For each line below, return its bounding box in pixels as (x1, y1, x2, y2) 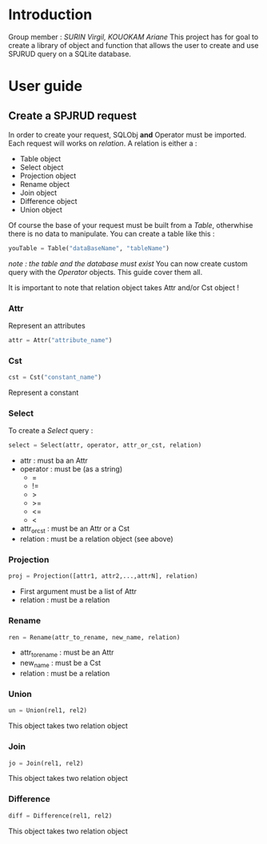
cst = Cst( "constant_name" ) (8, 373, 102, 381)
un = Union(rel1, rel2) (8, 707, 88, 715)
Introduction (8, 6, 93, 24)
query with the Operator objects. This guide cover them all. (8, 267, 203, 277)
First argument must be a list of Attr (19, 587, 137, 596)
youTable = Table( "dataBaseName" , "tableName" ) (8, 244, 170, 253)
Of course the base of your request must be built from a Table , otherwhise (8, 220, 253, 229)
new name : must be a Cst (19, 658, 102, 670)
